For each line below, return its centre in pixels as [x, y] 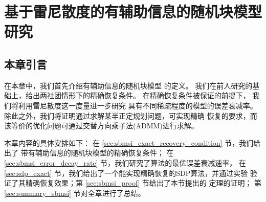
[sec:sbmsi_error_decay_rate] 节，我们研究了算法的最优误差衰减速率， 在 [125, 162]
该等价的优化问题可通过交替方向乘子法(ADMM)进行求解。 [101, 126]
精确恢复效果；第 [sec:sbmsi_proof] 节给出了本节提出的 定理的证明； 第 [143, 183]
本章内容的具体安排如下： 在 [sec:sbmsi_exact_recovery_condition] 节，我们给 [132, 142]
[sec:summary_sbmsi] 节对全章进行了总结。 [75, 193]
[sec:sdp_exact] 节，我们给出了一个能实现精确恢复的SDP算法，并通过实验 [126, 173]
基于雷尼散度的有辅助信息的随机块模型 [133, 12]
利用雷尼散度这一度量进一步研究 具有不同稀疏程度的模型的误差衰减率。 [138, 105]
